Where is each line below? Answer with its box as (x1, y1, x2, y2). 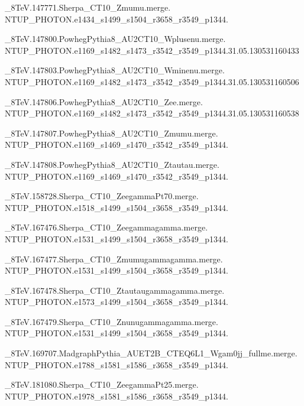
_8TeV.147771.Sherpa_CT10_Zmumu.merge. (5, 1, 171, 13)
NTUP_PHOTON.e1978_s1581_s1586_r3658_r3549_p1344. (5, 389, 228, 402)
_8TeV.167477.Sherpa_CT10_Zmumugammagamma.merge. (5, 252, 223, 265)
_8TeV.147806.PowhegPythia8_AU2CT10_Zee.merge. (5, 95, 203, 108)
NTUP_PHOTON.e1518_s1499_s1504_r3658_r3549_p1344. (5, 201, 228, 213)
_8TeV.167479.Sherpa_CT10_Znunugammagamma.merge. (5, 315, 218, 327)
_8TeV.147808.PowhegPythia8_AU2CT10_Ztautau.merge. (5, 158, 219, 170)
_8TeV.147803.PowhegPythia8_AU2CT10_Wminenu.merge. (5, 64, 225, 76)
